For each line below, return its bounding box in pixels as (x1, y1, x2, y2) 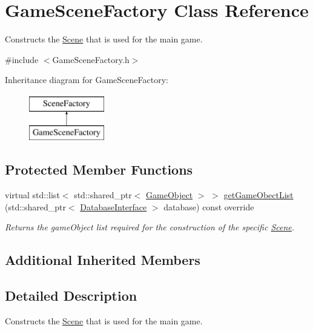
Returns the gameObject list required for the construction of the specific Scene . (5, 221, 295, 233)
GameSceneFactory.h (52, 53, 130, 65)
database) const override (163, 200, 254, 213)
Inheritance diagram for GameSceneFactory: (5, 73, 168, 86)
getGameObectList (223, 189, 294, 201)
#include (5, 53, 39, 65)
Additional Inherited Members (5, 250, 200, 269)
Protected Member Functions (5, 160, 193, 179)
